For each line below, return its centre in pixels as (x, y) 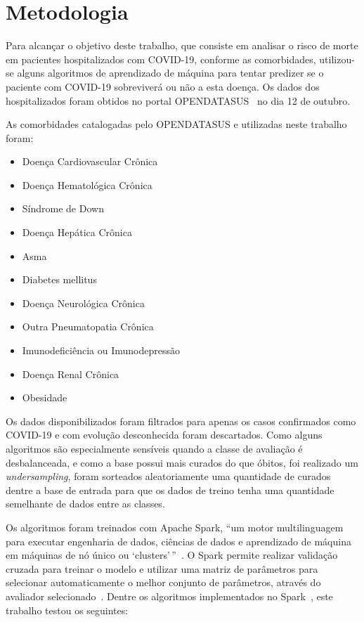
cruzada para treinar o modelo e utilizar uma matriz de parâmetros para (162, 568)
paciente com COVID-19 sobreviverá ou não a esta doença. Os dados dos (163, 86)
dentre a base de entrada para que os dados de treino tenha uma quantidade (170, 490)
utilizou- (337, 59)
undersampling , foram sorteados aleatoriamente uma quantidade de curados (168, 476)
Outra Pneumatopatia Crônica (88, 326)
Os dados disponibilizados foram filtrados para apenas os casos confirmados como (181, 421)
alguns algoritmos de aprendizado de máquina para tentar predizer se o (170, 73)
